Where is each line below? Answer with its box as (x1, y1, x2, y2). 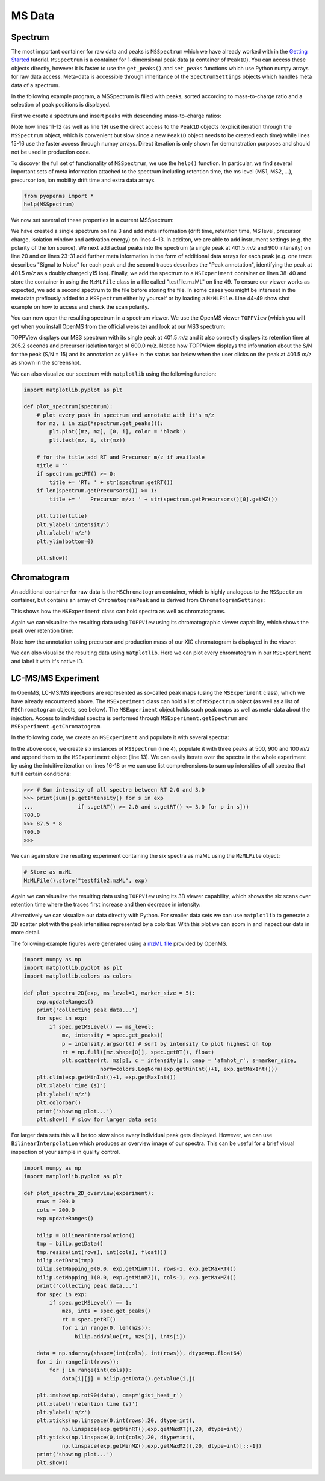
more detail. (11, 929, 41, 936)
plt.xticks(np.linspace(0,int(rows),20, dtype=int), (36, 1417, 196, 1424)
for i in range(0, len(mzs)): (61, 1324, 151, 1332)
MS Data (11, 9, 55, 22)
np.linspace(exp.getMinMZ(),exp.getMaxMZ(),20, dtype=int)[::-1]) (61, 1442, 262, 1449)
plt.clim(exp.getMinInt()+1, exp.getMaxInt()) (36, 1074, 177, 1081)
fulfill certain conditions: (11, 770, 72, 777)
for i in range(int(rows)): (36, 1358, 120, 1365)
